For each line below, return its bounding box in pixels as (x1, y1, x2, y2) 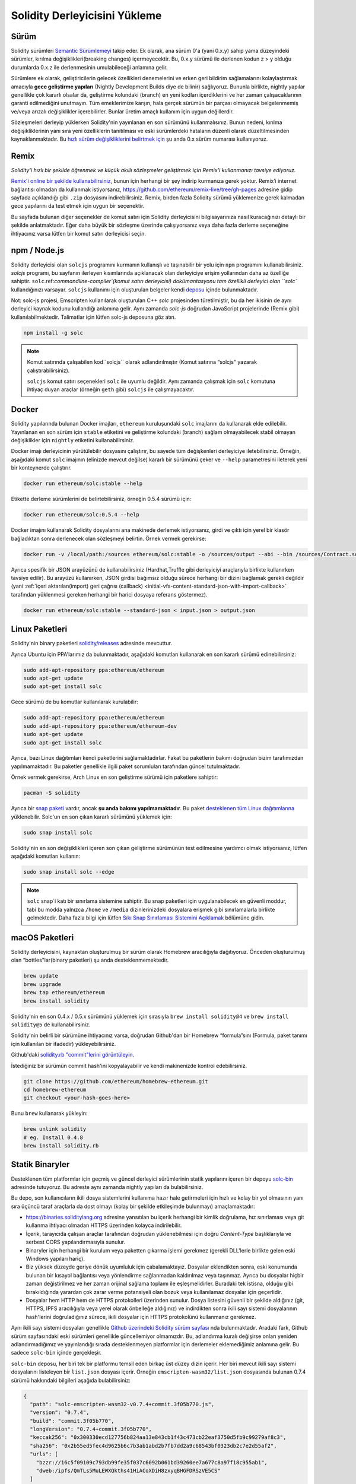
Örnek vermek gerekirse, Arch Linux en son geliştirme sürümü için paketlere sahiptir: (11, 773, 218, 781)
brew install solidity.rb (23, 1143, 99, 1149)
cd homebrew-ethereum (23, 1086, 87, 1093)
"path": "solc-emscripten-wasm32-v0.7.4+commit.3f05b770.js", (30, 1401, 215, 1407)
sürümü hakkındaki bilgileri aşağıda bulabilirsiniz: (11, 1377, 131, 1384)
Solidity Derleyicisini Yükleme (11, 9, 162, 22)
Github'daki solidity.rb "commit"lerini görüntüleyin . (11, 1051, 135, 1058)
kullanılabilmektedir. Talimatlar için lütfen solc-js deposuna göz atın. (11, 313, 176, 321)
